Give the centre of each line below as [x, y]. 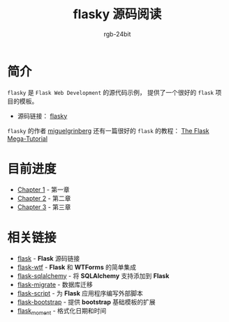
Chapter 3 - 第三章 [44, 207]
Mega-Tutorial [27, 138]
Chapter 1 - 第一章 [43, 190]
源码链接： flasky [42, 116]
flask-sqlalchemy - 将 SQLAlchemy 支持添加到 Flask [93, 275]
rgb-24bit [117, 34]
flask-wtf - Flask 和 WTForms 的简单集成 [76, 267]
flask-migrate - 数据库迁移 [55, 284]
